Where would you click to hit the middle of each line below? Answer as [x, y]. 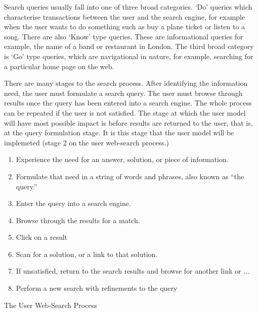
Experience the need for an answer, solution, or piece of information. [122, 159]
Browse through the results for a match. [78, 220]
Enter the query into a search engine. [73, 203]
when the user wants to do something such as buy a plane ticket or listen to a [125, 27]
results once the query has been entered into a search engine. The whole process [128, 103]
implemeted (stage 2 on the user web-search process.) [87, 142]
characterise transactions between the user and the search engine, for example [125, 16]
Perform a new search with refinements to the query [97, 288]
